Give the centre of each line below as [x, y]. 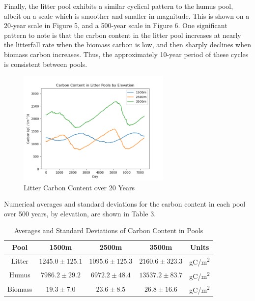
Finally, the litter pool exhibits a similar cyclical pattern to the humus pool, [119, 6]
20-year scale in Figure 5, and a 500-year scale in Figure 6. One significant [116, 25]
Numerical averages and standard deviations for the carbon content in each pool [125, 204]
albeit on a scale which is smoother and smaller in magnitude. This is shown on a [127, 15]
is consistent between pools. [46, 64]
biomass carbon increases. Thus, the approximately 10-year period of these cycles [126, 54]
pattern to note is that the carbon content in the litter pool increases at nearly [123, 35]
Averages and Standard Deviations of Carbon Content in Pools [109, 230]
